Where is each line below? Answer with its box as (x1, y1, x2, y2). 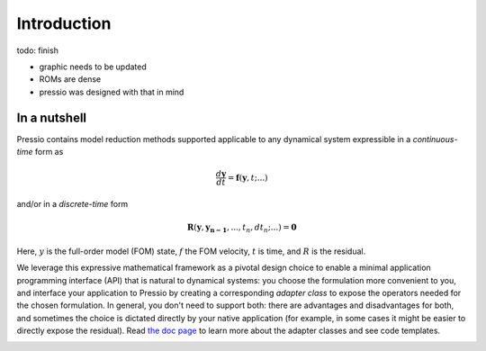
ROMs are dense (39, 74, 102, 85)
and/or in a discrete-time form (16, 199, 129, 209)
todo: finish (16, 45, 58, 56)
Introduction (16, 13, 112, 33)
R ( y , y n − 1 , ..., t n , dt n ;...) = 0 (186, 222, 297, 234)
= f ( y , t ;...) (227, 172, 269, 183)
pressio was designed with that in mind (39, 86, 184, 97)
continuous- (412, 133, 458, 144)
